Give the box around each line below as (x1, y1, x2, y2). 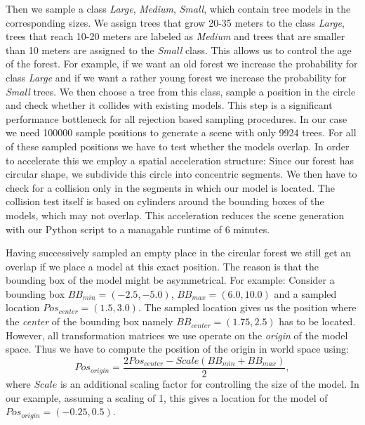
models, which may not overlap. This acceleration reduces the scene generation (6, 207, 345, 222)
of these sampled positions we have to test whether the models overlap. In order (6, 138, 350, 153)
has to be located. (279, 314, 356, 329)
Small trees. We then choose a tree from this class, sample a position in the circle (6, 84, 356, 98)
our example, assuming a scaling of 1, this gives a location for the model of (6, 390, 328, 405)
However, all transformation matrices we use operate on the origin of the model (6, 327, 348, 342)
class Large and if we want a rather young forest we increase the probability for (6, 70, 347, 84)
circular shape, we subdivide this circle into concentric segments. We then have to (6, 166, 357, 181)
